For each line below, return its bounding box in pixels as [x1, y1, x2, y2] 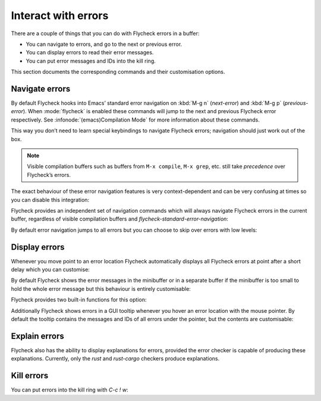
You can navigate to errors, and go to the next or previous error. [26, 41, 182, 48]
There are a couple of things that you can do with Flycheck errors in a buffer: [11, 30, 200, 37]
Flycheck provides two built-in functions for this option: [11, 296, 147, 303]
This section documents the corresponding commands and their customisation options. [11, 69, 225, 76]
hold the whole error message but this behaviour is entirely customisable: [11, 285, 191, 292]
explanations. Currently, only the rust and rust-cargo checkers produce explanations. [11, 355, 220, 362]
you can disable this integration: [11, 196, 89, 203]
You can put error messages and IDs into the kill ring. [26, 57, 156, 64]
